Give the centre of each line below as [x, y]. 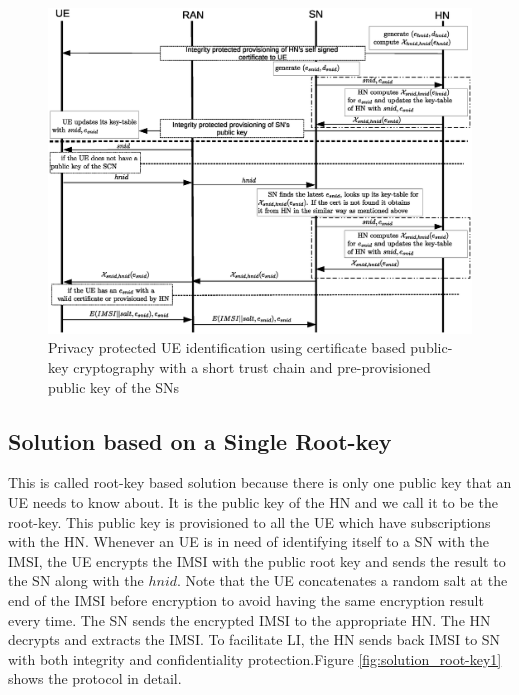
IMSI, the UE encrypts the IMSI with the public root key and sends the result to [257, 560]
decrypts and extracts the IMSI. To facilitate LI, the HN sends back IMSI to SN [254, 639]
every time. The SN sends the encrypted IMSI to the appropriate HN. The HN [249, 619]
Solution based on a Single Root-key [200, 440]
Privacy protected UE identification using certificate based [227, 347]
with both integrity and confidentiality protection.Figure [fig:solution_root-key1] [255, 658]
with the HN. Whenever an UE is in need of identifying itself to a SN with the [249, 541]
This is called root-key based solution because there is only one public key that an [260, 482]
